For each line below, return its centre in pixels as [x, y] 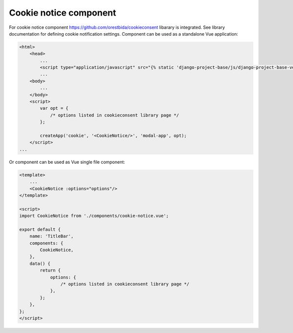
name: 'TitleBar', [52, 236]
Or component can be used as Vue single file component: [67, 162]
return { [50, 270]
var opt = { [54, 108]
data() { [40, 264]
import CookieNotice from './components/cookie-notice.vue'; [94, 216]
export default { [40, 229]
